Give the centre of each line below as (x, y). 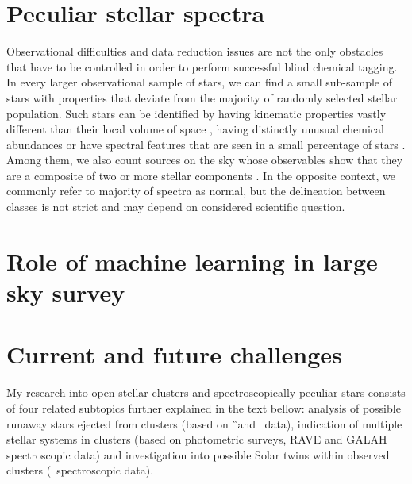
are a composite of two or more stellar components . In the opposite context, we (201, 175)
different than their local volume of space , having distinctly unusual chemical (195, 129)
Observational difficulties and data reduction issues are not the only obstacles (195, 51)
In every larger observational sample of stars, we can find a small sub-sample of (200, 82)
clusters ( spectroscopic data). (80, 470)
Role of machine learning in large (192, 261)
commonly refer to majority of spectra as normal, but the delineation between (196, 191)
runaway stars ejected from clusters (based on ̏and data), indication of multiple (204, 423)
